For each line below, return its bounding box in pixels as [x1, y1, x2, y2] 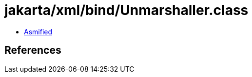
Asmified [24, 27, 53, 36]
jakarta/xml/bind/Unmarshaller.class [4, 2, 249, 18]
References [4, 44, 61, 57]
